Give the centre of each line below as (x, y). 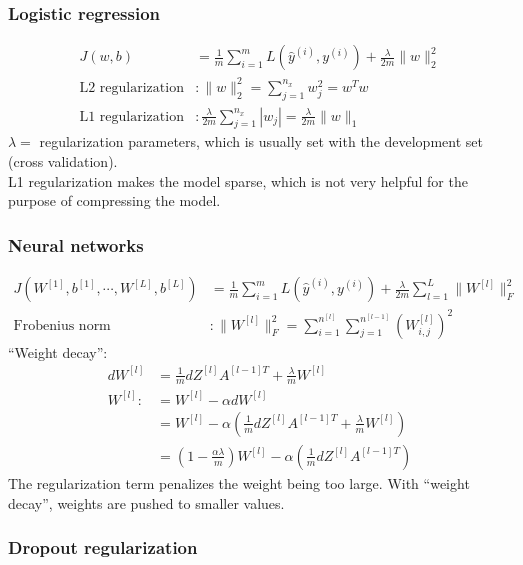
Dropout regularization (103, 547)
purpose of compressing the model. (114, 200)
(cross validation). (63, 161)
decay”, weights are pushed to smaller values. (146, 502)
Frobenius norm (62, 325)
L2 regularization (131, 87)
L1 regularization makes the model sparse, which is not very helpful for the (238, 180)
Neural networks (76, 244)
